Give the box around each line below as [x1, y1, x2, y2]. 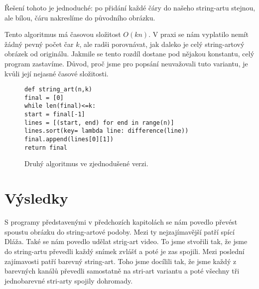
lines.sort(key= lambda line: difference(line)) [24, 127, 189, 135]
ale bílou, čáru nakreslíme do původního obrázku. [4, 12, 155, 22]
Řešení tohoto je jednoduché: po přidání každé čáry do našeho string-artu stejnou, [4, 2, 256, 12]
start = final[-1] [24, 111, 85, 118]
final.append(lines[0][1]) [24, 136, 114, 143]
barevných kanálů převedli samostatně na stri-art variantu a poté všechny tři [4, 266, 240, 276]
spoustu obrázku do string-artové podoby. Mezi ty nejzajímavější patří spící [4, 226, 235, 237]
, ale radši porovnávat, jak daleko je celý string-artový [79, 38, 245, 49]
